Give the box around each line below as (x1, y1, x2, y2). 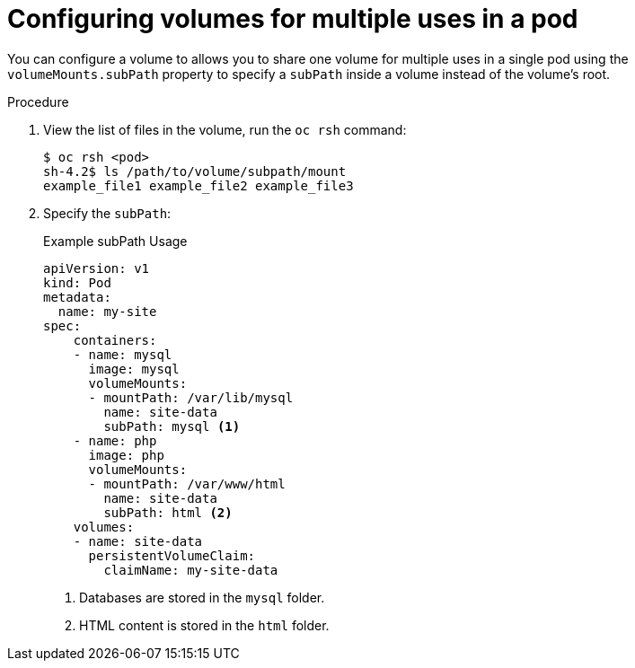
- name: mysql (73, 347, 172, 362)
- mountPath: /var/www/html (88, 476, 286, 491)
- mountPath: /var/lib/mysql (88, 390, 294, 405)
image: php (88, 447, 164, 462)
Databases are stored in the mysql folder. (79, 589, 325, 605)
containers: (73, 332, 157, 347)
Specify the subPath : (43, 205, 172, 221)
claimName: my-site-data (103, 562, 278, 577)
